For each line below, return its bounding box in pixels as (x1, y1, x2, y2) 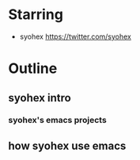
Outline (8, 59, 58, 78)
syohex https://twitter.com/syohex (19, 32, 132, 41)
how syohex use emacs (8, 139, 127, 152)
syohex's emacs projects (8, 115, 107, 126)
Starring (8, 6, 63, 24)
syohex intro (8, 91, 71, 105)
